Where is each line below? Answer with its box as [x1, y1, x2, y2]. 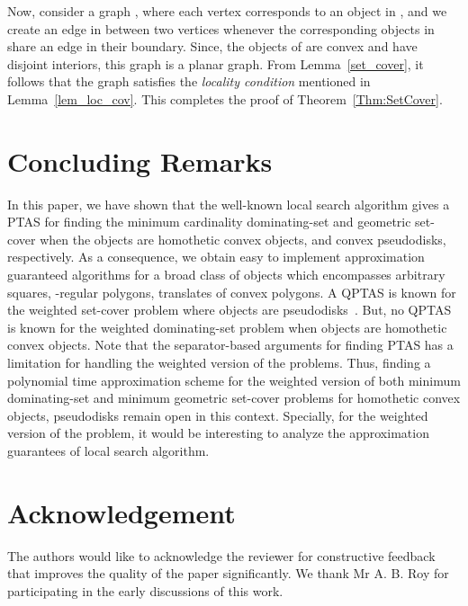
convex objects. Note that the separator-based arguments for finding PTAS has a [7, 335, 454, 354]
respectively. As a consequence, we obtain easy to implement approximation [7, 247, 425, 266]
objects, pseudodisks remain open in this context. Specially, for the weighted [7, 405, 428, 424]
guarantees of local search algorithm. [7, 441, 210, 459]
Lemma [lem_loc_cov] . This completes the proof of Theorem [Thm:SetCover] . [7, 89, 443, 108]
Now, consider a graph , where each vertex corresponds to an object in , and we [7, 2, 447, 20]
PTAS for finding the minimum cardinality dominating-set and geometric [7, 212, 411, 231]
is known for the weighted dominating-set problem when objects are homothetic [7, 317, 447, 336]
